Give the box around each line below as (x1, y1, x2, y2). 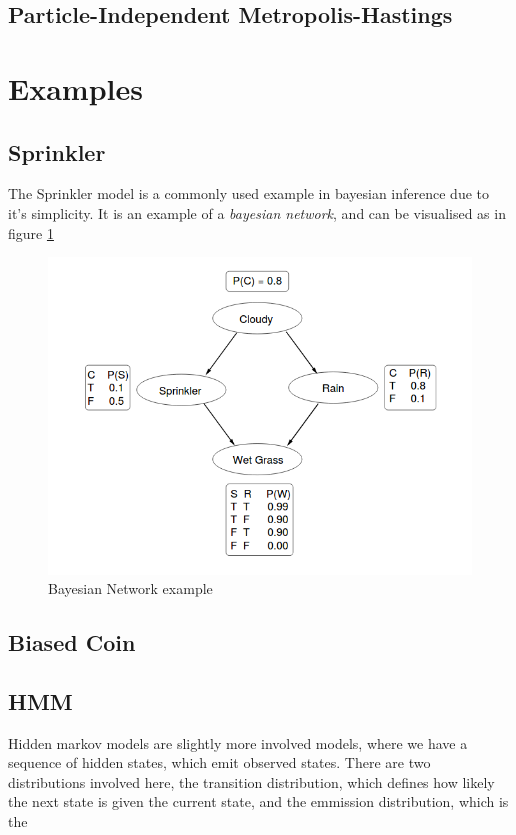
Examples (8, 67, 143, 108)
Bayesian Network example (48, 578, 213, 599)
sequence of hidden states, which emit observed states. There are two (8, 752, 431, 773)
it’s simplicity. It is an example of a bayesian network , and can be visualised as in (8, 202, 506, 223)
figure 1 (8, 222, 54, 243)
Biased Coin (8, 627, 136, 658)
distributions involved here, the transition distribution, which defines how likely (8, 771, 495, 792)
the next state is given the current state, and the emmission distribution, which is (8, 791, 509, 812)
